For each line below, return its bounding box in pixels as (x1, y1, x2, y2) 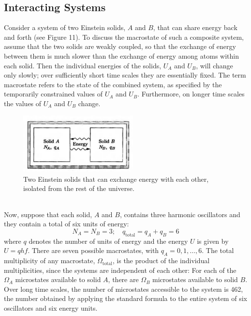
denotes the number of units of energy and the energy (29, 236, 188, 246)
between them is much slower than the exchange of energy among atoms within (4, 50, 239, 61)
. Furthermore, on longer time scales (137, 89, 245, 99)
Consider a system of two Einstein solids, (4, 22, 126, 32)
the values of (4, 98, 42, 108)
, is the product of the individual (112, 255, 210, 266)
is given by (197, 236, 229, 246)
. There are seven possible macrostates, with (28, 245, 159, 255)
